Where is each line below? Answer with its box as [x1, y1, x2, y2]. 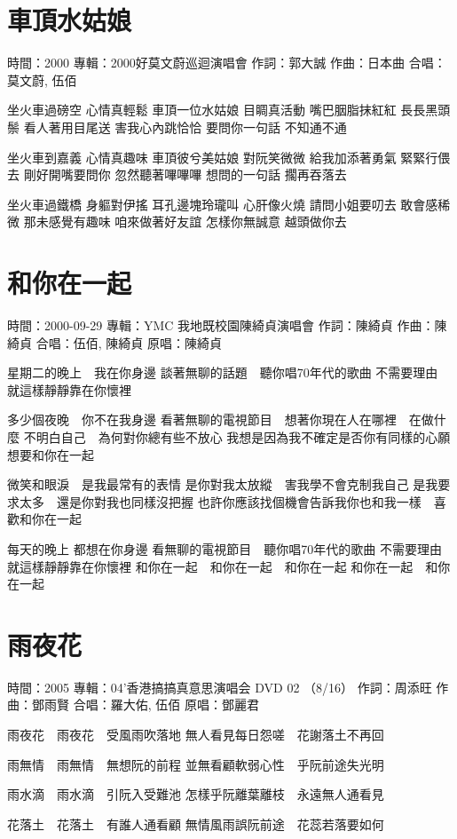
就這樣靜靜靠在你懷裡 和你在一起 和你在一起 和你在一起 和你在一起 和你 [7, 557, 451, 575]
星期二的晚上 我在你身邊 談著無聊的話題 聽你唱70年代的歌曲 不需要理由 [7, 363, 438, 382]
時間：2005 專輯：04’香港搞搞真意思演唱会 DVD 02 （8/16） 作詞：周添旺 [7, 677, 432, 696]
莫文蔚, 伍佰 [7, 70, 77, 89]
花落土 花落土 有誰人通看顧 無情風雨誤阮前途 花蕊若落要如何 [7, 814, 384, 833]
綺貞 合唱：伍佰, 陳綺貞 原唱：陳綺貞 [7, 333, 222, 352]
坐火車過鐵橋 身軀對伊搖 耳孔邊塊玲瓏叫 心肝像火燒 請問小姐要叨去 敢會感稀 [7, 194, 451, 213]
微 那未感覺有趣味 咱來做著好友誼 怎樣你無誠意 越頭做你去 [7, 212, 347, 231]
